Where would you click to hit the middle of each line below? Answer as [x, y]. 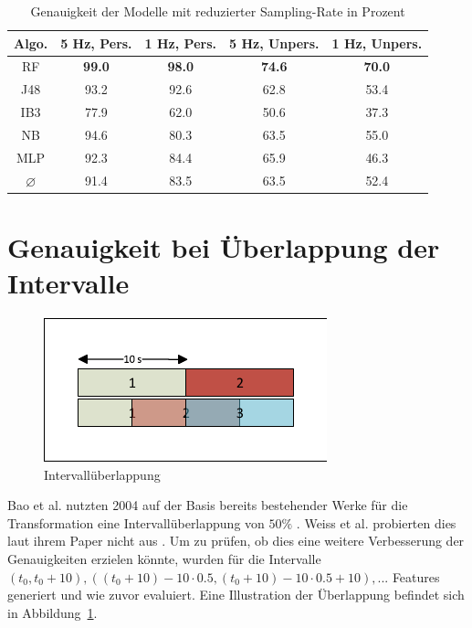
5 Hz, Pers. [96, 43]
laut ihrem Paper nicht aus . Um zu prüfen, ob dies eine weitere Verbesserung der [236, 541]
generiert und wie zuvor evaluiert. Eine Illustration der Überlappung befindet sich [236, 595]
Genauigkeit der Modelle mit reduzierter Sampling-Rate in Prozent [218, 11]
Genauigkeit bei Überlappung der [224, 246]
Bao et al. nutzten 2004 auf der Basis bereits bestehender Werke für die [208, 505]
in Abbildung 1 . [52, 612]
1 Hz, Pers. [180, 43]
